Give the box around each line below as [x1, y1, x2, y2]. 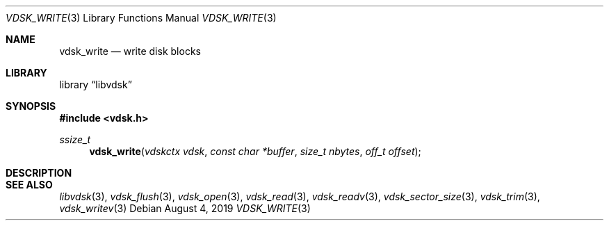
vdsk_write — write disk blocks [59, 45, 201, 57]
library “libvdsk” [59, 79, 132, 90]
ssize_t [59, 134, 91, 145]
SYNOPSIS [6, 100, 56, 112]
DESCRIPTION [6, 167, 72, 179]
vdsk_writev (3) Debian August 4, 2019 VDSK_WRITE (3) [59, 202, 311, 214]
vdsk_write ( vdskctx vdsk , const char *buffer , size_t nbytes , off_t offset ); [89, 145, 421, 157]
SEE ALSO [6, 179, 53, 191]
